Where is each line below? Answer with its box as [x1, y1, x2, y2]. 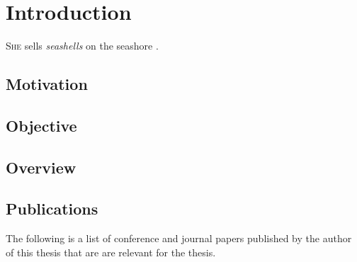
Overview [6, 156, 76, 178]
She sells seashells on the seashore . [6, 38, 159, 53]
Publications [6, 198, 98, 220]
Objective [6, 114, 77, 136]
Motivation [6, 73, 88, 95]
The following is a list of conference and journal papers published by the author [6, 231, 352, 246]
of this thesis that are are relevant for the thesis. [6, 244, 216, 259]
